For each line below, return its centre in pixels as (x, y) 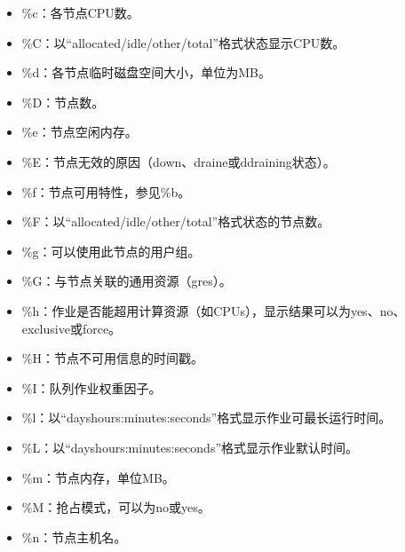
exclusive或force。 (71, 328)
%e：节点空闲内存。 (79, 132)
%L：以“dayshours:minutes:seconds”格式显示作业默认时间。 (190, 447)
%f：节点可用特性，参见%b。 (106, 191)
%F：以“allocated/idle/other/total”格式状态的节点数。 (176, 221)
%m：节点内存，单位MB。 (98, 477)
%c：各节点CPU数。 (80, 12)
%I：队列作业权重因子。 (91, 387)
